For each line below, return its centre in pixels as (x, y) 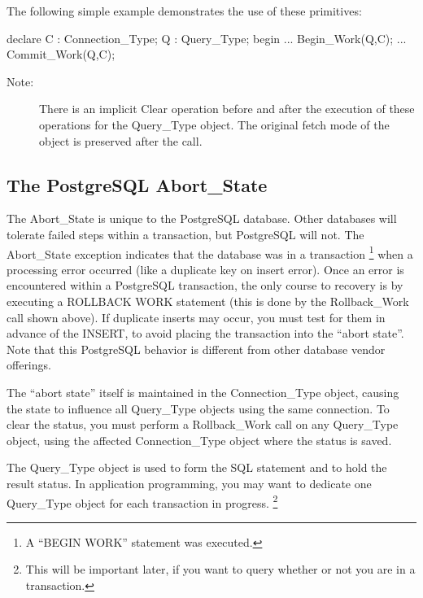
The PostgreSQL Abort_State (137, 184)
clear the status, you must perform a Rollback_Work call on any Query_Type (203, 424)
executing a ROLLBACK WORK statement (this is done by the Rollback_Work (208, 301)
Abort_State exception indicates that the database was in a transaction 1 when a (210, 252)
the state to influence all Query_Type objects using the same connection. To (198, 408)
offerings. (29, 365)
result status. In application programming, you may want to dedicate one (189, 483)
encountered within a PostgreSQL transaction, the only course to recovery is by (205, 285)
